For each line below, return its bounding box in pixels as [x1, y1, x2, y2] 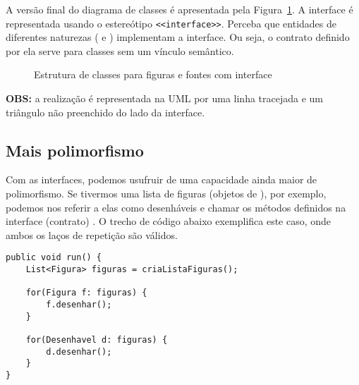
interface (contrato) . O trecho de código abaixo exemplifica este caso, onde [6, 214, 331, 228]
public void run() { [6, 252, 102, 263]
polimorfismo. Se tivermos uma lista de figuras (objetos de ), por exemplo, [6, 186, 327, 201]
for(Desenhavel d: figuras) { [25, 334, 168, 345]
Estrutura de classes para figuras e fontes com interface [34, 67, 272, 82]
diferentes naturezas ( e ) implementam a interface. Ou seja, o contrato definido [6, 30, 350, 44]
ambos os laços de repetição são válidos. [6, 227, 178, 242]
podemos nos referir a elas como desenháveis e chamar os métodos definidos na [6, 200, 346, 214]
